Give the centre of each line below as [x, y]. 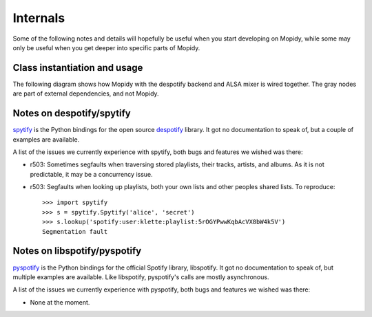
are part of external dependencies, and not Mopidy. [86, 94]
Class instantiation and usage [78, 68]
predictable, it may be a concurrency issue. [91, 174]
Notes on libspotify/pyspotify [77, 251]
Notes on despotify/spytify [72, 113]
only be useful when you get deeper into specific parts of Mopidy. [106, 47]
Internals [39, 18]
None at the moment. [60, 302]
